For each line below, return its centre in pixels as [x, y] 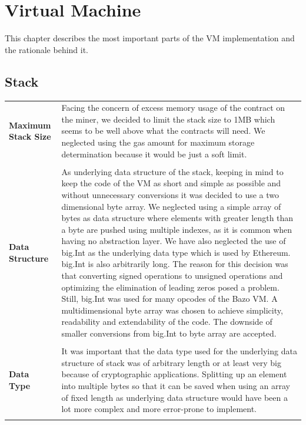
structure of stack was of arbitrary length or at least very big [171, 362]
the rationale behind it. [47, 49]
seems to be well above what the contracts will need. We [163, 131]
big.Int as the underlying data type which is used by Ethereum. [176, 252]
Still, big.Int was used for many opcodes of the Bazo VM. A [169, 299]
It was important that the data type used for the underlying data [179, 351]
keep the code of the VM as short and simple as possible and [171, 183]
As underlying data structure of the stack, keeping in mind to [172, 171]
